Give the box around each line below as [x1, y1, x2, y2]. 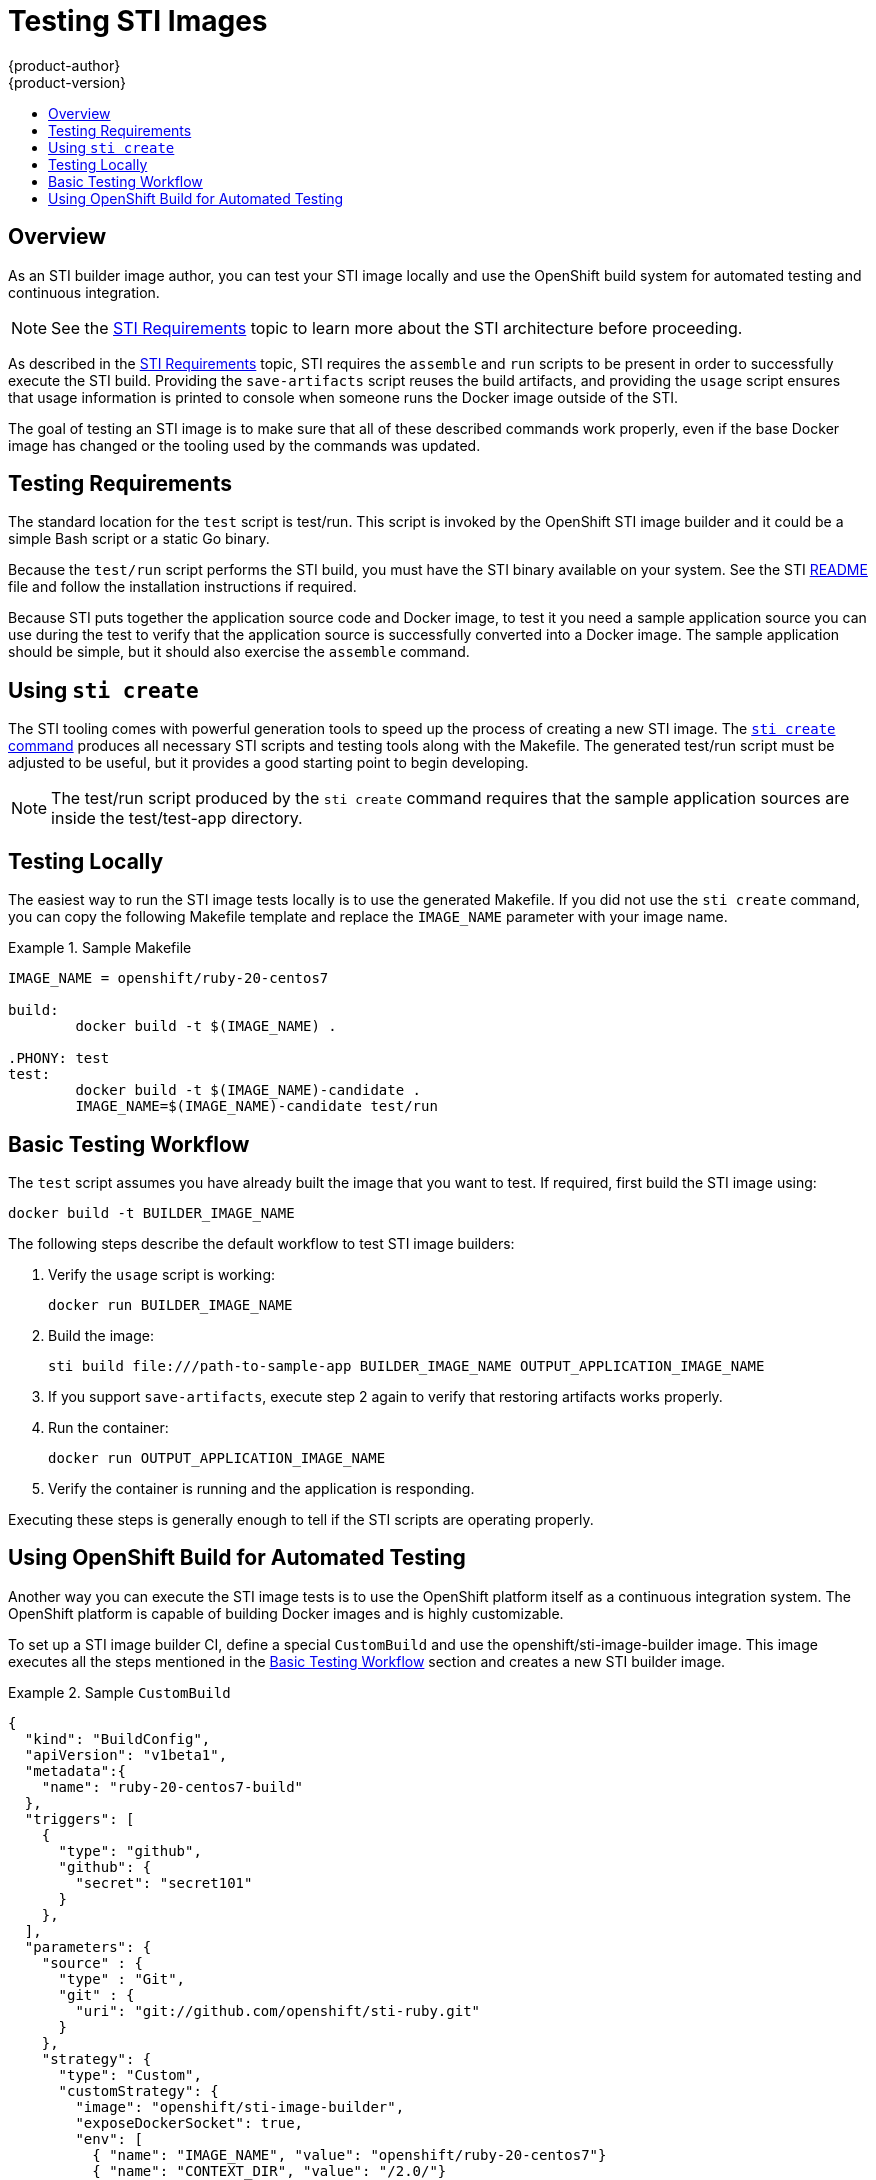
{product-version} [8, 73, 127, 91]
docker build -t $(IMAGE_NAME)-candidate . [75, 1082, 422, 1099]
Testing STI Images [8, 4, 268, 38]
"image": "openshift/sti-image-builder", [75, 2098, 405, 2115]
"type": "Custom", [58, 2066, 202, 2083]
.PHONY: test [8, 1050, 110, 1067]
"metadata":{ [24, 1762, 127, 1779]
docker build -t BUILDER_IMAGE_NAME [8, 1204, 295, 1221]
